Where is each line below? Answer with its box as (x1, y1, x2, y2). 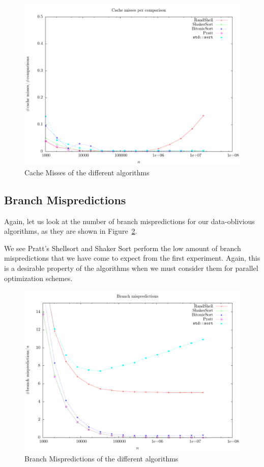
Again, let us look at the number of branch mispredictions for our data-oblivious (4, 215, 255, 226)
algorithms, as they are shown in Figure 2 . (4, 226, 137, 236)
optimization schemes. (4, 272, 73, 283)
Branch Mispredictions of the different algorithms (24, 453, 179, 463)
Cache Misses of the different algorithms (24, 167, 150, 177)
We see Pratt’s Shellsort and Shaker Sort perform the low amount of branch (4, 242, 241, 253)
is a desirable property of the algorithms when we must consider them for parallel (4, 262, 258, 273)
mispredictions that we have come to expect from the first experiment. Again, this (4, 253, 260, 263)
